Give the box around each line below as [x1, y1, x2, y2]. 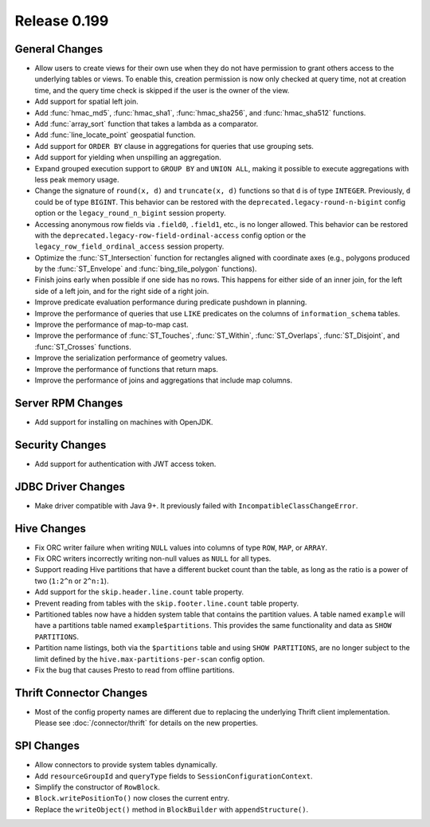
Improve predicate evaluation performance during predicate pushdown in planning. [34, 297, 307, 307]
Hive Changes [14, 522, 87, 535]
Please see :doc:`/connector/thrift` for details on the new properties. [34, 718, 259, 728]
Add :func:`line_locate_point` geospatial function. [34, 130, 196, 139]
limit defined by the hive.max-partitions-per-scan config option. [34, 654, 265, 664]
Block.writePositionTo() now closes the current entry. [34, 794, 230, 803]
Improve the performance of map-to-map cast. [34, 319, 189, 330]
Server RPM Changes [14, 396, 123, 410]
